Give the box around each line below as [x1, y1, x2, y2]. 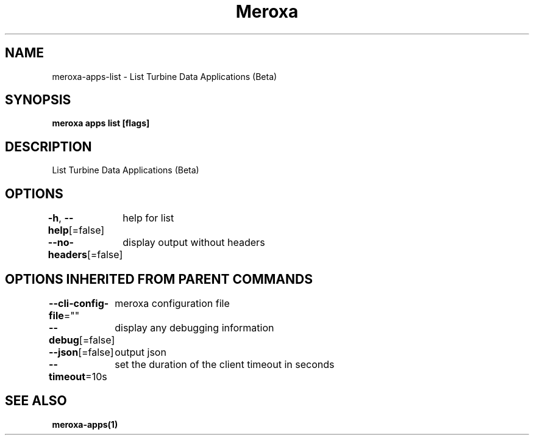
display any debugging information [115, 321, 274, 334]
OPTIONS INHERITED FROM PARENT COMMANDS [5, 271, 313, 287]
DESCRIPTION [5, 139, 92, 154]
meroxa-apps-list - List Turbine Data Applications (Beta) [52, 71, 277, 82]
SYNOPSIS [5, 92, 71, 108]
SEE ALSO [5, 393, 67, 409]
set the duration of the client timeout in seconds [115, 358, 335, 370]
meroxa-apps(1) [52, 419, 118, 430]
